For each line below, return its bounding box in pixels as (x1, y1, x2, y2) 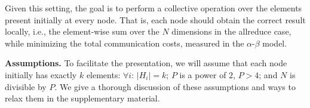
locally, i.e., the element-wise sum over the (5, 25, 159, 38)
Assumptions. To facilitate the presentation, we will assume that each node (5, 57, 287, 69)
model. (262, 36, 287, 49)
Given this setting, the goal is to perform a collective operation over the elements (5, 2, 302, 14)
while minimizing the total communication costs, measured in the (5, 36, 244, 49)
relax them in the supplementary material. (5, 92, 160, 104)
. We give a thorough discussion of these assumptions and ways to (54, 80, 296, 92)
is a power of (179, 68, 226, 81)
